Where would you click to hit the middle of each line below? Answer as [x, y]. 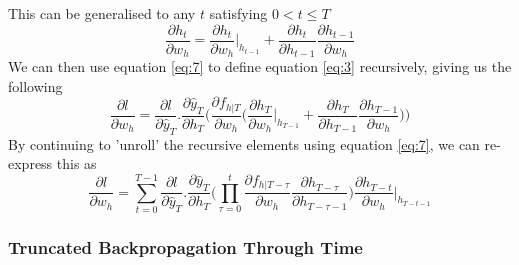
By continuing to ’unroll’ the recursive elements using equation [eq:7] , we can [244, 143]
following [35, 85]
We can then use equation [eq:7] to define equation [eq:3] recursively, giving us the [260, 66]
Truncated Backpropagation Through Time [185, 246]
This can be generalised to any [102, 13]
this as [76, 163]
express [30, 163]
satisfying [238, 13]
